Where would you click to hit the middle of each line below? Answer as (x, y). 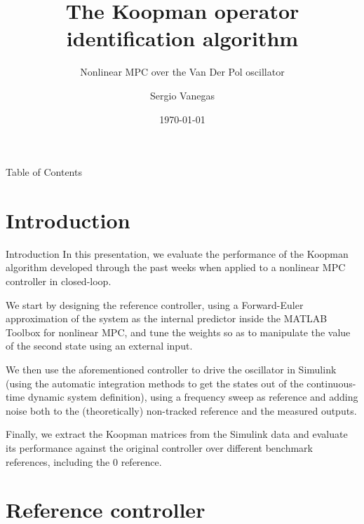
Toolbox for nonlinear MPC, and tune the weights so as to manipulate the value (178, 332)
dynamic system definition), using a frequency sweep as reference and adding (193, 397)
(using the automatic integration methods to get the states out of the (155, 383)
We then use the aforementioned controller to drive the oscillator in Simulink (171, 369)
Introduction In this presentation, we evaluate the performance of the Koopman (177, 253)
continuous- (331, 383)
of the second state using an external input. (99, 346)
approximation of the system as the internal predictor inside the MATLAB (167, 318)
